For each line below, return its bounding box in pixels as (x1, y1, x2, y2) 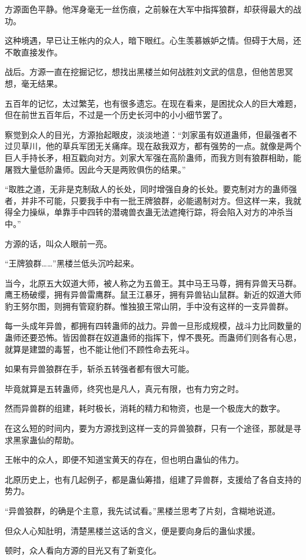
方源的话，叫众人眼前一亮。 (5, 237, 112, 249)
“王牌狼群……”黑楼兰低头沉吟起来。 (5, 257, 139, 269)
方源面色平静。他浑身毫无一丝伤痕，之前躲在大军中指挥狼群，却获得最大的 (5, 3, 293, 15)
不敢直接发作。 (5, 45, 62, 58)
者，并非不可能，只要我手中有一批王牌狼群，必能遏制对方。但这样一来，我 (5, 194, 293, 206)
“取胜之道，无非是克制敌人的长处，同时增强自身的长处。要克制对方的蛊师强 (5, 183, 297, 195)
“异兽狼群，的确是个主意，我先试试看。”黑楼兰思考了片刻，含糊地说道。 (5, 505, 281, 516)
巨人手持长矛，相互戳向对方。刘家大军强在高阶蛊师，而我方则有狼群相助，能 (5, 151, 301, 163)
